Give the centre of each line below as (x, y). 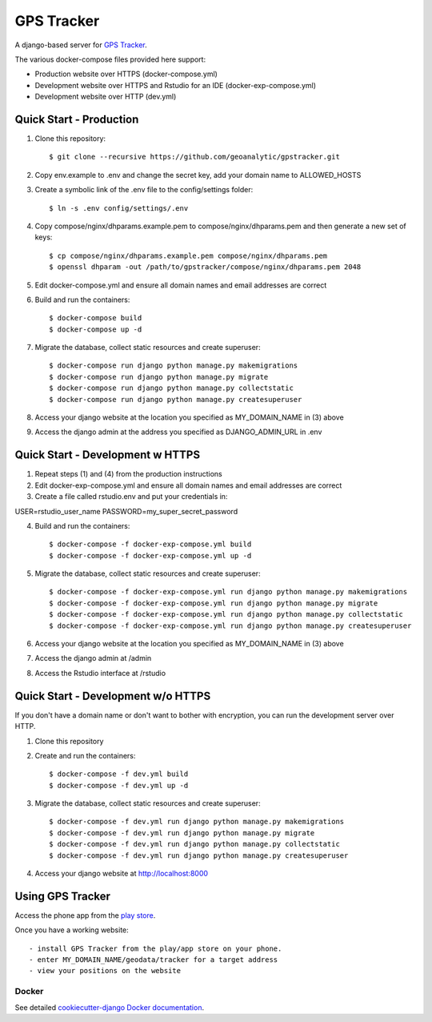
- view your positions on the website (105, 971)
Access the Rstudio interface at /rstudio (100, 673)
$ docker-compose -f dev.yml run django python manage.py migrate (182, 833)
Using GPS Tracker (63, 896)
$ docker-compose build (96, 318)
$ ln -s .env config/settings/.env (119, 208)
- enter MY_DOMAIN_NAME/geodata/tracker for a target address (154, 960)
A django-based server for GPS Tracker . (81, 45)
